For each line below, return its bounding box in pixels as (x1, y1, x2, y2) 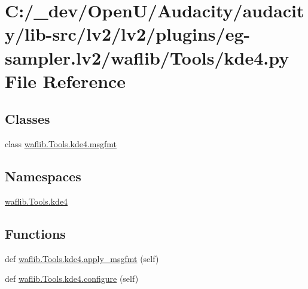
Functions (5, 224, 66, 242)
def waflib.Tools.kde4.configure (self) (5, 272, 139, 285)
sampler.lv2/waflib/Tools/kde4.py (5, 45, 289, 69)
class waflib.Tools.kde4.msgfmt (5, 138, 117, 150)
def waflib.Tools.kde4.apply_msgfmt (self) (5, 252, 159, 264)
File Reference (5, 68, 126, 93)
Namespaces (5, 167, 81, 185)
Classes (5, 109, 50, 128)
